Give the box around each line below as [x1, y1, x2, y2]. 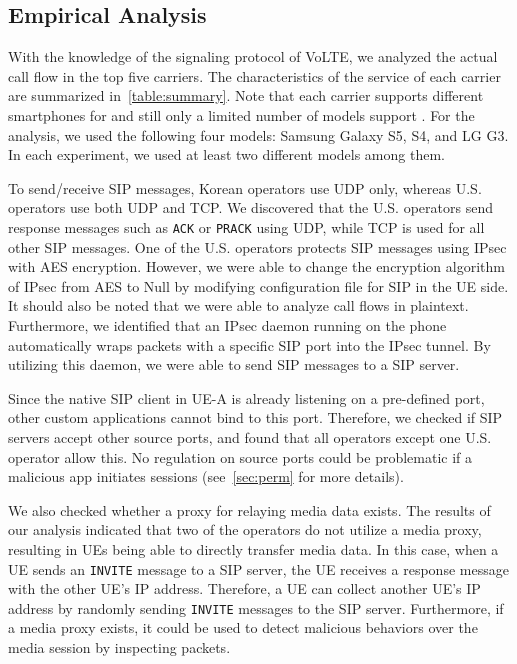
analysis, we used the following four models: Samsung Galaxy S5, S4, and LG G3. [8, 124, 509, 145]
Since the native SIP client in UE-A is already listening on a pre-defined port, [8, 387, 485, 408]
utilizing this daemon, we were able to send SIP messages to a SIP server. [8, 354, 460, 375]
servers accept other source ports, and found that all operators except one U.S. [8, 426, 492, 447]
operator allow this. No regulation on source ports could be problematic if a [8, 446, 473, 467]
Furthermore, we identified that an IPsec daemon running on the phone [8, 314, 447, 335]
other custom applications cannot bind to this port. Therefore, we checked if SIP [8, 407, 503, 428]
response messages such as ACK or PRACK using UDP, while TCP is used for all [8, 216, 485, 237]
